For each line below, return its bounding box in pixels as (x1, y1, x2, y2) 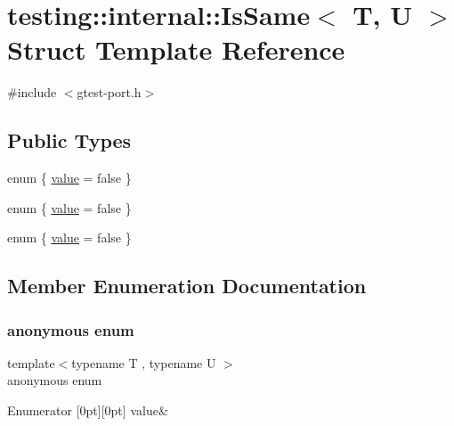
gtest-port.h (77, 83, 142, 102)
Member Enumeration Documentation (7, 272, 367, 299)
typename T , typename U (71, 353, 216, 372)
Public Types (7, 127, 132, 154)
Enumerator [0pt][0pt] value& (7, 401, 168, 420)
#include (7, 83, 57, 102)
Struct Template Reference (7, 31, 345, 68)
